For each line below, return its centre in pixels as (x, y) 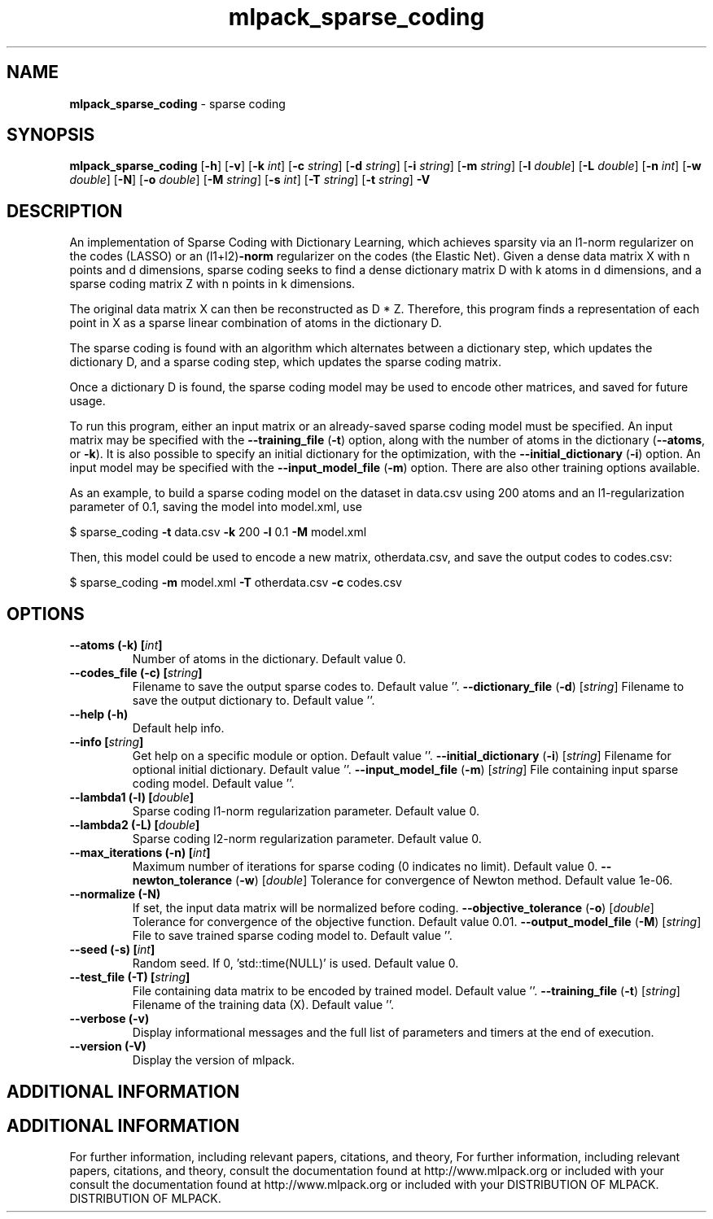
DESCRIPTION (65, 211)
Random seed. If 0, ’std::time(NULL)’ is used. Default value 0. (295, 963)
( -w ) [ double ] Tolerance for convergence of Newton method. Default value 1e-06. (454, 880)
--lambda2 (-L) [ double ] (135, 825)
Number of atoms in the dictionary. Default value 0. (269, 659)
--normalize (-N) (115, 894)
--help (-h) (99, 714)
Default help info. (178, 728)
